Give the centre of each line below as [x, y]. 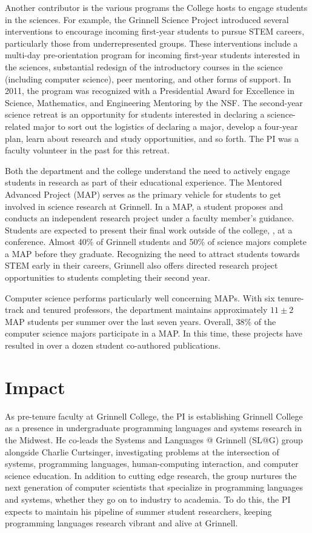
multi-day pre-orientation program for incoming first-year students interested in [153, 55]
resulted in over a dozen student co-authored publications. [113, 345]
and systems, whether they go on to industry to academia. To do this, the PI [148, 499]
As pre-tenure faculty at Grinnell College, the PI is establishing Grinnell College [154, 416]
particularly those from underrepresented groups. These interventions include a [151, 43]
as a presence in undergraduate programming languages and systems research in [154, 428]
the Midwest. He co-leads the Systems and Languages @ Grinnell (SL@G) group [154, 439]
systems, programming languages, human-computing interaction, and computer [152, 464]
